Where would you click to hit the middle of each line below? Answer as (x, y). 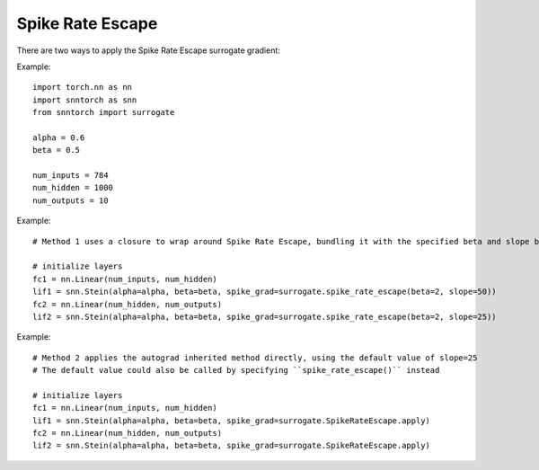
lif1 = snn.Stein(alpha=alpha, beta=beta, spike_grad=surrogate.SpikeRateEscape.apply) (232, 421)
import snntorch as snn (85, 100)
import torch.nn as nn (83, 87)
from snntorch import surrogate (104, 113)
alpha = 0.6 (59, 137)
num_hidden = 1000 (73, 188)
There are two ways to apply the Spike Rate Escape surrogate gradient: (148, 50)
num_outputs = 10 (71, 200)
